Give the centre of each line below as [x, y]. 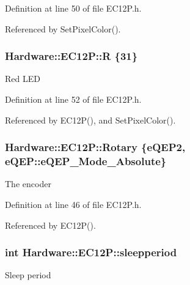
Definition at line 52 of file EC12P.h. [73, 99]
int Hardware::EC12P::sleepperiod [91, 252]
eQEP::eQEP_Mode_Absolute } [86, 161]
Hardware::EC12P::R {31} [71, 56]
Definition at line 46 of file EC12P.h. [73, 204]
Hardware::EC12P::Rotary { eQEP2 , [95, 147]
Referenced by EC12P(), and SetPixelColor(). [90, 120]
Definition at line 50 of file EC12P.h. [73, 8]
